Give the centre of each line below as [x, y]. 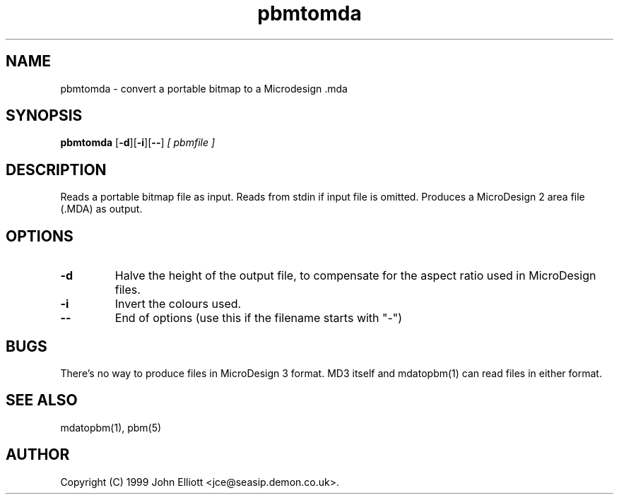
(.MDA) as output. [101, 209]
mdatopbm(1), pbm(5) [111, 427]
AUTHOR [38, 455]
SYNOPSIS [44, 116]
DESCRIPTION [56, 169]
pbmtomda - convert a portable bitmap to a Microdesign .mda [204, 88]
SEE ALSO [42, 400]
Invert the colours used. [178, 304]
